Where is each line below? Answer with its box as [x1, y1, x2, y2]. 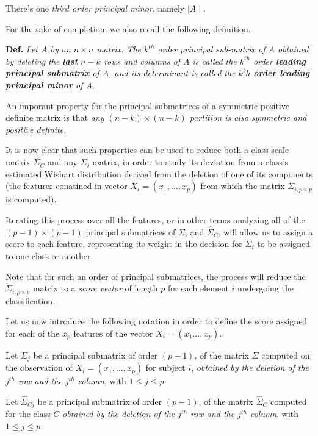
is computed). [5, 193, 57, 205]
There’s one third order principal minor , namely [5, 2, 185, 14]
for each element [167, 282, 229, 295]
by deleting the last [5, 54, 78, 67]
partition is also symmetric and [189, 111, 307, 124]
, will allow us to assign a [218, 225, 313, 238]
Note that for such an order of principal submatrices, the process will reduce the [5, 270, 306, 282]
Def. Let [5, 43, 38, 55]
